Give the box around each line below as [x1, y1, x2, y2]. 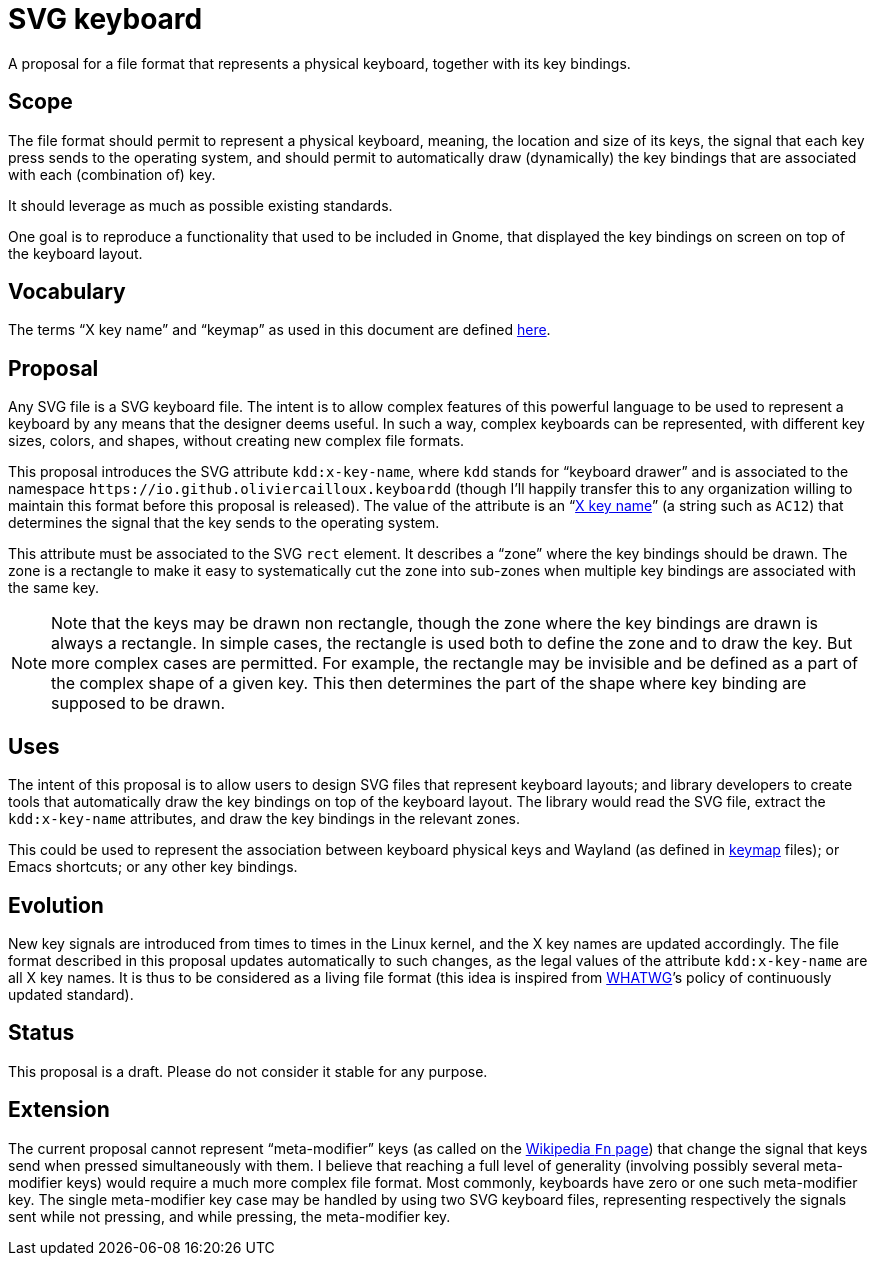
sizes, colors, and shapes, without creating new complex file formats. [8, 432, 465, 450]
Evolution [8, 892, 104, 918]
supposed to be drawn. [51, 693, 225, 714]
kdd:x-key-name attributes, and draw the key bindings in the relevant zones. [8, 810, 520, 828]
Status [8, 1020, 75, 1046]
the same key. [8, 579, 100, 597]
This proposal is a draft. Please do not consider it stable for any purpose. [8, 1062, 488, 1080]
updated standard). [8, 985, 134, 1003]
